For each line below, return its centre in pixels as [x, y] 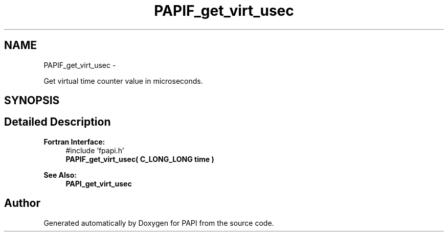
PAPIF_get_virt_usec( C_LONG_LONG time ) [140, 159]
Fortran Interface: [74, 141]
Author [22, 203]
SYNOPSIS [32, 101]
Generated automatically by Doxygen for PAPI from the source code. [159, 223]
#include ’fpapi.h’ [95, 150]
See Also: [60, 175]
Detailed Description [58, 122]
